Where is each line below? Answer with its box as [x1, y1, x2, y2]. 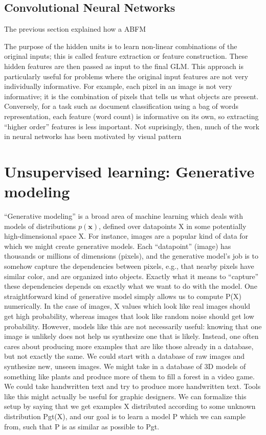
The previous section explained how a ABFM [4, 24, 146, 34]
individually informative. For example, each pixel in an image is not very [4, 81, 232, 91]
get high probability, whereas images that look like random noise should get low [4, 310, 254, 321]
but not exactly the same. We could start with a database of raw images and [4, 351, 245, 361]
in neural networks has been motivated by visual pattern [4, 131, 182, 142]
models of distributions [4, 220, 76, 231]
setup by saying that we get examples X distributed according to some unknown [4, 401, 256, 411]
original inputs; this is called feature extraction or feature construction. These [4, 51, 248, 61]
